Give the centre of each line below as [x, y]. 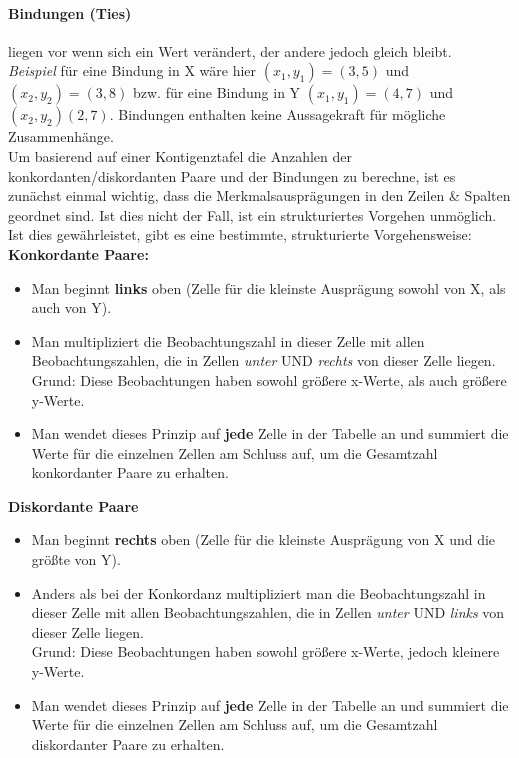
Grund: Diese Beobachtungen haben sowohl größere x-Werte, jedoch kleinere [265, 651]
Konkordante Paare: [78, 253]
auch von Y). [71, 307]
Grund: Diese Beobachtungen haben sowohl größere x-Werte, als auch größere [269, 379]
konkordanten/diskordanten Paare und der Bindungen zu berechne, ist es [232, 175]
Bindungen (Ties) [70, 12]
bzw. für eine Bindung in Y [216, 92]
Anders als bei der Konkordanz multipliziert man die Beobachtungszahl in [258, 592]
